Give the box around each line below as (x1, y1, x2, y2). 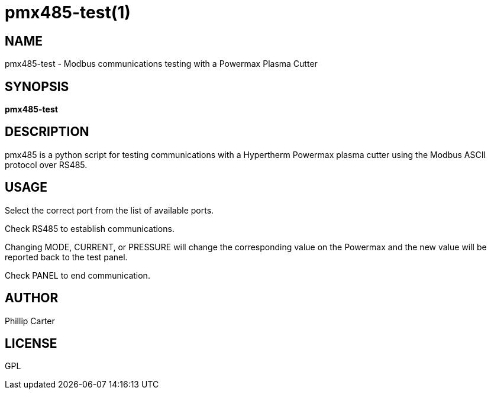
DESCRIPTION (5, 124, 89, 140)
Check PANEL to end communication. (5, 270, 150, 280)
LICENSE (5, 335, 57, 351)
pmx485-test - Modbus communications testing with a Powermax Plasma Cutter (5, 59, 318, 69)
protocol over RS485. (5, 159, 88, 170)
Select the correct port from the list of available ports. (5, 205, 214, 215)
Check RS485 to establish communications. (5, 223, 175, 234)
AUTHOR (5, 290, 59, 306)
